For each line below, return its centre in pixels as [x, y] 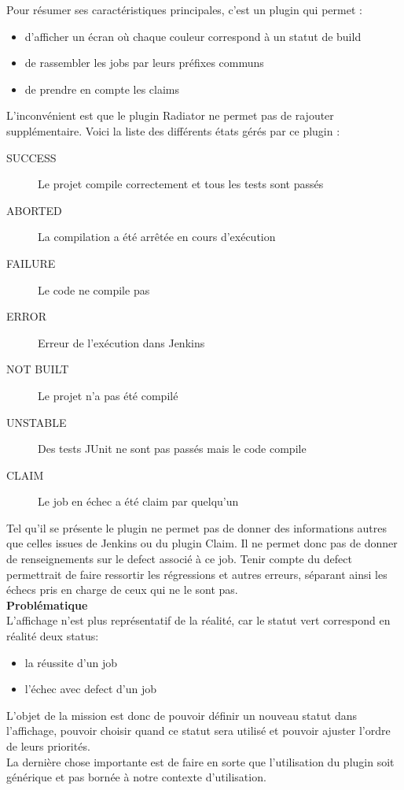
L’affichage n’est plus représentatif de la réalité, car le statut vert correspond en [198, 620]
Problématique [47, 605]
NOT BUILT [38, 369]
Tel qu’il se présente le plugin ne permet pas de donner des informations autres [197, 527]
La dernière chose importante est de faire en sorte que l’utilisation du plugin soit [200, 761]
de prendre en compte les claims [102, 89]
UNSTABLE [37, 422]
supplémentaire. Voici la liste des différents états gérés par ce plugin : [173, 130]
